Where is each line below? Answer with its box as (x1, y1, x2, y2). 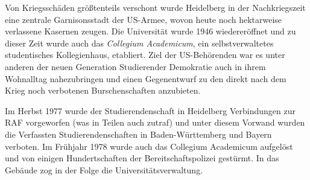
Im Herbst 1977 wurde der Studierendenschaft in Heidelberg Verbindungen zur (5, 104, 296, 117)
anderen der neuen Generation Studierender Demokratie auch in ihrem (5, 60, 266, 72)
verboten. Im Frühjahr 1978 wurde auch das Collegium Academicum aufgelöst (5, 140, 293, 152)
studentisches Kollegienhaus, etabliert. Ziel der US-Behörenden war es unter (5, 48, 285, 61)
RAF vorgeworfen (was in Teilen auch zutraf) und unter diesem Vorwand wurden (5, 116, 305, 129)
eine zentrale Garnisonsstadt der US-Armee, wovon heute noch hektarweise (5, 13, 282, 25)
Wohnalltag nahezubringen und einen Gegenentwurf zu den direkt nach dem (5, 72, 286, 85)
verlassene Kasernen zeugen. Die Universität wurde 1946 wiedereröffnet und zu (5, 25, 296, 37)
